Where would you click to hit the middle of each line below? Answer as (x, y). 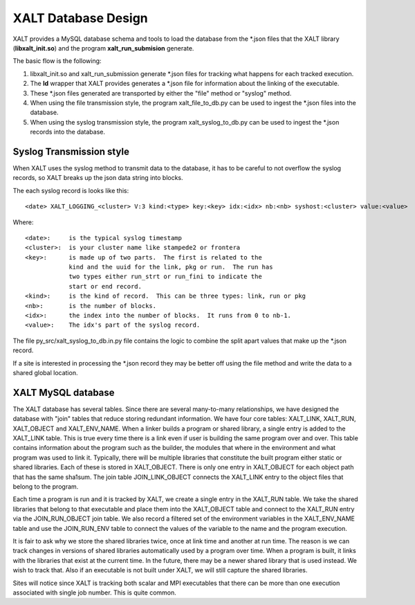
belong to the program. (46, 487)
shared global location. (45, 373)
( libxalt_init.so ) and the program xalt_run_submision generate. (103, 48)
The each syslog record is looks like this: (71, 190)
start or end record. (105, 286)
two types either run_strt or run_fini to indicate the (165, 277)
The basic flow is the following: (57, 61)
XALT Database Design (80, 18)
